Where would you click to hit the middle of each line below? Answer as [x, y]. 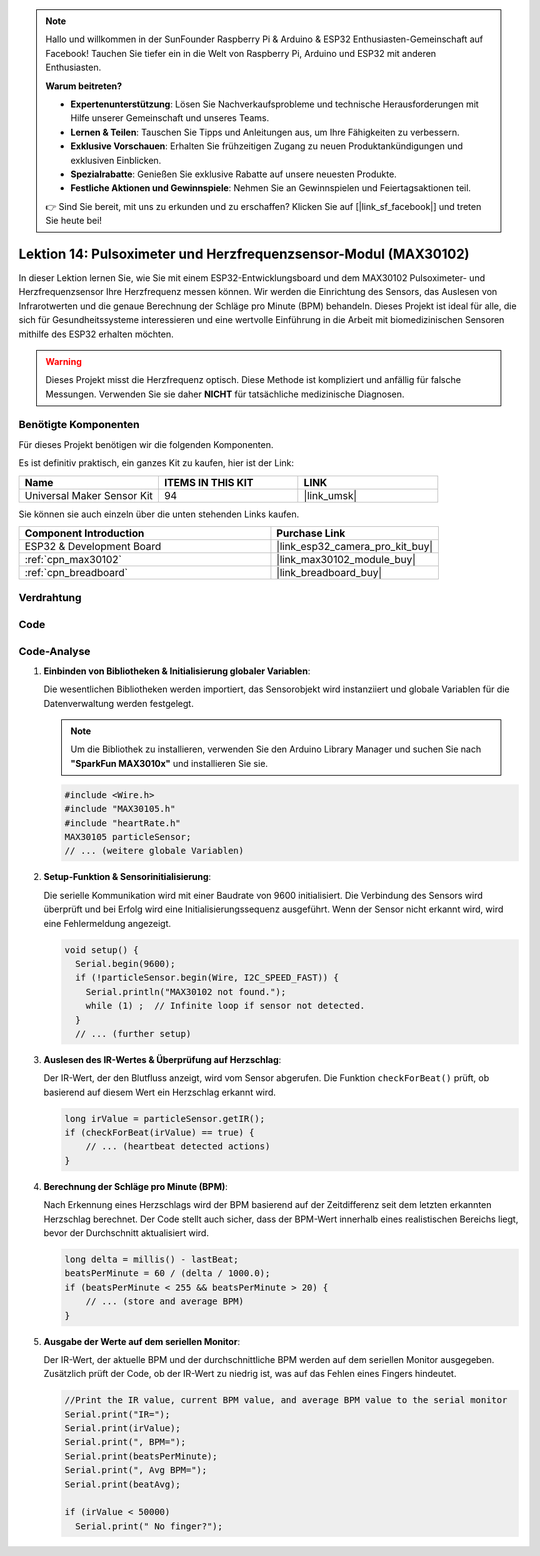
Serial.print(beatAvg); [123, 1484]
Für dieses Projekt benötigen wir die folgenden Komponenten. [146, 444]
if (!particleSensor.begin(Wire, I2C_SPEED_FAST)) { [207, 978]
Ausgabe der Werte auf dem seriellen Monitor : [141, 1341]
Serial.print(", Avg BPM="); [136, 1470]
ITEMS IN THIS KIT [208, 482]
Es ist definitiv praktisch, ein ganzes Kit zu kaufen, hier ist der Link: [156, 463]
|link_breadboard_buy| [329, 573]
